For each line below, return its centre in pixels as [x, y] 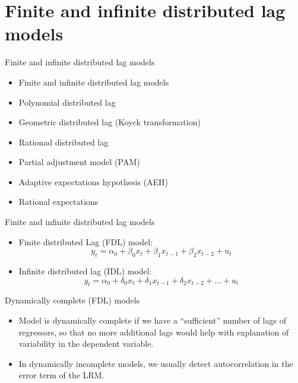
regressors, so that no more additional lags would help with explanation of [154, 332]
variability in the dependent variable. [86, 344]
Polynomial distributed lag [67, 102]
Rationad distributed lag [64, 142]
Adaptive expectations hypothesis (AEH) [93, 181]
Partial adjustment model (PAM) [79, 162]
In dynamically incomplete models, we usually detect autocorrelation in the [156, 363]
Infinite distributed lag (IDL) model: [85, 271]
